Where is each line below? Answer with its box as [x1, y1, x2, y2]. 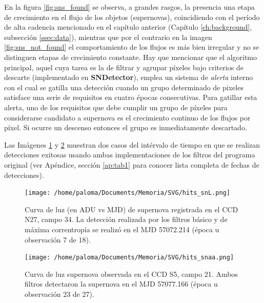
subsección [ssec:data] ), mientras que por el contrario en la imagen [4, 31, 212, 42]
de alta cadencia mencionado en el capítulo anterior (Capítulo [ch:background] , [4, 22, 252, 32]
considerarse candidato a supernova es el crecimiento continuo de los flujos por [4, 112, 251, 123]
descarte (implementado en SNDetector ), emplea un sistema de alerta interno [4, 72, 253, 83]
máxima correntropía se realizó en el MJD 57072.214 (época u [25, 224, 219, 234]
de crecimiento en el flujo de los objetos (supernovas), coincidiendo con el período [4, 11, 260, 22]
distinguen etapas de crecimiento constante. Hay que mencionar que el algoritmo [4, 51, 257, 62]
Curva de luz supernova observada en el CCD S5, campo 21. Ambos [25, 268, 238, 279]
